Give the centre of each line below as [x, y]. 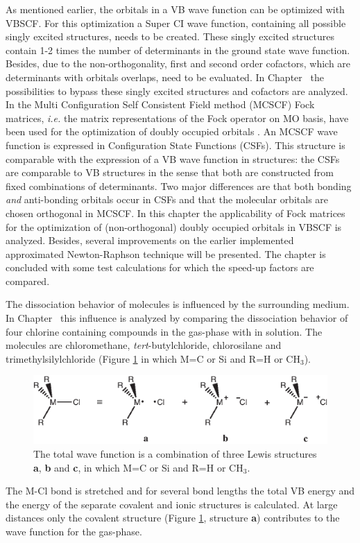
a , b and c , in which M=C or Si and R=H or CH [138, 467]
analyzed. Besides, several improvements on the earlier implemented [150, 240]
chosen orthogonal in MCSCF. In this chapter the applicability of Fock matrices [175, 213]
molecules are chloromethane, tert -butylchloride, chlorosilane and [144, 345]
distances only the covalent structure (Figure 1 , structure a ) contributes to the [173, 518]
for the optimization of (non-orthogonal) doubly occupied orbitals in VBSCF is [174, 226]
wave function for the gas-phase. [74, 531]
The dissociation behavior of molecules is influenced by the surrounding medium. [178, 304]
